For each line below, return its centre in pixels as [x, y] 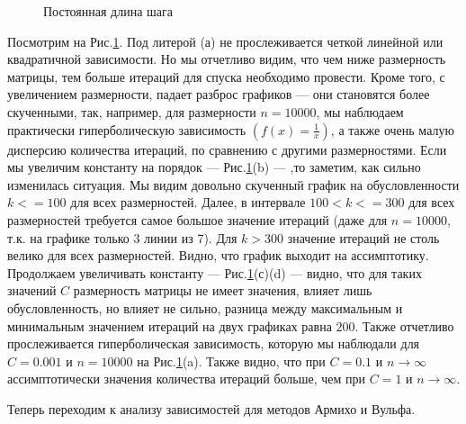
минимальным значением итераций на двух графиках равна [170, 325]
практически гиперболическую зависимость [127, 129]
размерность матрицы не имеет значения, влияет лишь [223, 290]
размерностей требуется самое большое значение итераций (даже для [197, 219]
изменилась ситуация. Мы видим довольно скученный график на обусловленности [233, 184]
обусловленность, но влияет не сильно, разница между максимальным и [205, 307]
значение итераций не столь [363, 237]
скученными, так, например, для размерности [132, 111]
